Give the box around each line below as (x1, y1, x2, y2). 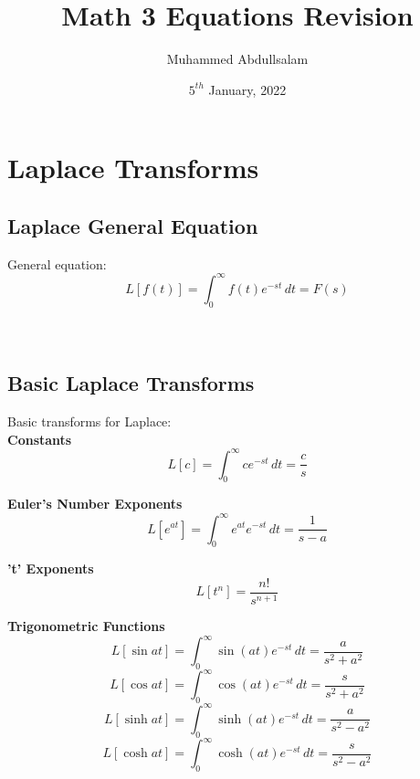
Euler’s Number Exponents (7, 494, 183, 513)
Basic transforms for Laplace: (7, 411, 172, 430)
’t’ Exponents (7, 559, 94, 578)
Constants (7, 429, 72, 448)
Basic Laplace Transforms (7, 369, 255, 397)
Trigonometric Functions (7, 616, 165, 636)
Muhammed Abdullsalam (166, 49, 309, 68)
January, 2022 (208, 79, 287, 99)
